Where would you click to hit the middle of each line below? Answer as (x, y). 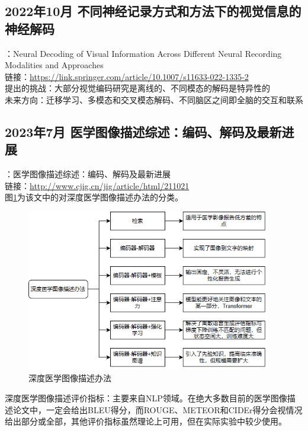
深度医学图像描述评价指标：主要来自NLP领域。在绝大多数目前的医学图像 (146, 398)
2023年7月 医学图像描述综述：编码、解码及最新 (143, 131)
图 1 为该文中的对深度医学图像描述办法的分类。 (94, 197)
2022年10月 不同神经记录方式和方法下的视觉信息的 (153, 11)
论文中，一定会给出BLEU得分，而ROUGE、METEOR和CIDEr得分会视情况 (158, 409)
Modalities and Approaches (54, 65)
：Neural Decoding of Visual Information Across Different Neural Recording (143, 53)
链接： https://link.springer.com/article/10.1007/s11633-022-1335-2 (127, 76)
